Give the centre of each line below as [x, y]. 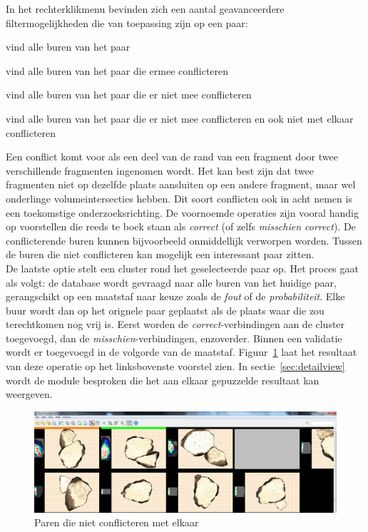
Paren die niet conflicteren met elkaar [117, 522]
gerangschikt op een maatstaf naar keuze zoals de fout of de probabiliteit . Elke [175, 296]
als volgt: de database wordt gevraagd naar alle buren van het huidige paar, [171, 282]
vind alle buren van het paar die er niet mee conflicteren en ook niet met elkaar [180, 118]
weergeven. [29, 394]
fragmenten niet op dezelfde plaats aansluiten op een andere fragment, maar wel [181, 184]
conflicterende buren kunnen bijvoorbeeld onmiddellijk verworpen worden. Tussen [184, 240]
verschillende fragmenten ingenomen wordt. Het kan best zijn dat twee [160, 170]
